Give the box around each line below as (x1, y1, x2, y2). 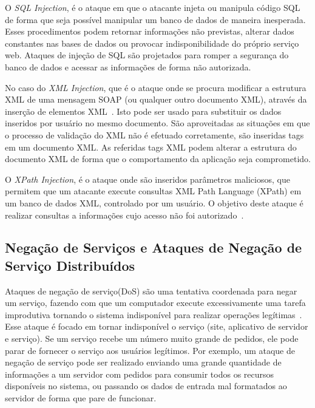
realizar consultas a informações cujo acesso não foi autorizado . (5, 208, 244, 221)
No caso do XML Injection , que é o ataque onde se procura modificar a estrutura (5, 81, 307, 93)
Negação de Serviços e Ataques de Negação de (5, 238, 302, 257)
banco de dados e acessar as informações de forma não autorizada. (5, 60, 251, 73)
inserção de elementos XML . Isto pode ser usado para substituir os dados (5, 104, 282, 117)
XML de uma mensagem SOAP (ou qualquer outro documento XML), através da (5, 93, 307, 106)
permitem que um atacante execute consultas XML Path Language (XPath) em (5, 185, 302, 197)
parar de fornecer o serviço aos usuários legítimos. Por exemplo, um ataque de (5, 344, 295, 356)
